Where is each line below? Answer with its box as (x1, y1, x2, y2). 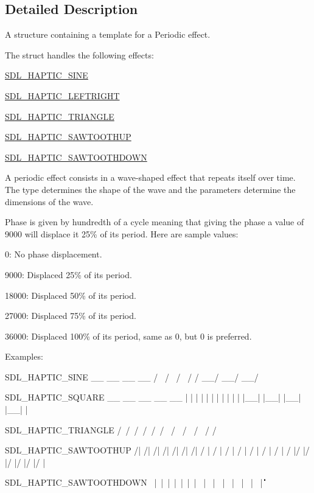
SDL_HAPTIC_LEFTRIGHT (5, 89, 120, 102)
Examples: (5, 350, 43, 363)
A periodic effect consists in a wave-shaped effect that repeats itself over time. (5, 171, 296, 184)
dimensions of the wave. (5, 195, 94, 208)
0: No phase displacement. (5, 248, 102, 260)
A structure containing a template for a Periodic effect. (5, 28, 211, 41)
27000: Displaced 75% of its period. (5, 309, 136, 322)
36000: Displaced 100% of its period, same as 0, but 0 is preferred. (5, 329, 252, 342)
